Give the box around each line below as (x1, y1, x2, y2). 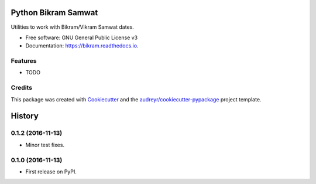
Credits (11, 84, 32, 92)
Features (11, 57, 37, 65)
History (11, 111, 39, 121)
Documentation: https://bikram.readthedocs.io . (25, 42, 139, 49)
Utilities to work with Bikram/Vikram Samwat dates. (11, 23, 134, 30)
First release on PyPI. (25, 168, 77, 175)
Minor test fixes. (25, 141, 64, 148)
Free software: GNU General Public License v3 (25, 34, 138, 41)
